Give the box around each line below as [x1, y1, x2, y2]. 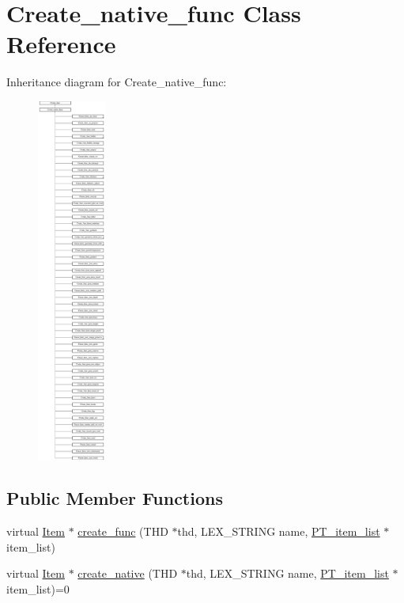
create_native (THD [77, 565, 178, 582]
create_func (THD [77, 523, 168, 540]
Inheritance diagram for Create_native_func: [6, 74, 227, 90]
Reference [6, 28, 116, 60]
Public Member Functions [6, 486, 223, 510]
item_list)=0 [6, 581, 70, 597]
